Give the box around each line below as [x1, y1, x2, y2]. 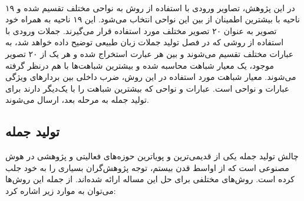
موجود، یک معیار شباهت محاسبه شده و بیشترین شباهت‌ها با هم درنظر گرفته [5, 59, 274, 71]
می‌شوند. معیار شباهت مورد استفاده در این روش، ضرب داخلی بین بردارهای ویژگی [5, 71, 296, 83]
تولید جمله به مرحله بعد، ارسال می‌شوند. [5, 93, 149, 106]
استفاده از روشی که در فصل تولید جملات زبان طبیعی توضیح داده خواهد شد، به [5, 36, 284, 48]
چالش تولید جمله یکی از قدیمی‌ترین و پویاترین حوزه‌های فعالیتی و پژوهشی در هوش [5, 150, 299, 162]
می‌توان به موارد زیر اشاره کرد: [5, 184, 116, 196]
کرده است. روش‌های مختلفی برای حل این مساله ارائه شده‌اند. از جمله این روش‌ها [5, 173, 295, 185]
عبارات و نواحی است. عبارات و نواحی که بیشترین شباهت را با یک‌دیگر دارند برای [5, 82, 290, 94]
